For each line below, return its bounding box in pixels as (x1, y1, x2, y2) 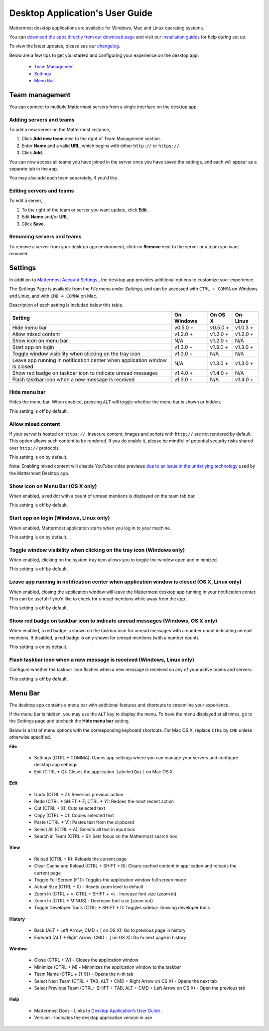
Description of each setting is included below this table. (9, 302, 124, 308)
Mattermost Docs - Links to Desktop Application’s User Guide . (34, 1008, 163, 1014)
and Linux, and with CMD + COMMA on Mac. (9, 293, 98, 299)
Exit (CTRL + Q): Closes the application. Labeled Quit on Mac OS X (34, 768, 173, 775)
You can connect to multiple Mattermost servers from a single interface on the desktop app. (9, 104, 198, 110)
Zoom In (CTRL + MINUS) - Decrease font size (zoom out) (34, 898, 153, 904)
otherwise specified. (9, 734, 51, 740)
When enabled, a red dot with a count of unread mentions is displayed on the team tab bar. (9, 493, 196, 499)
